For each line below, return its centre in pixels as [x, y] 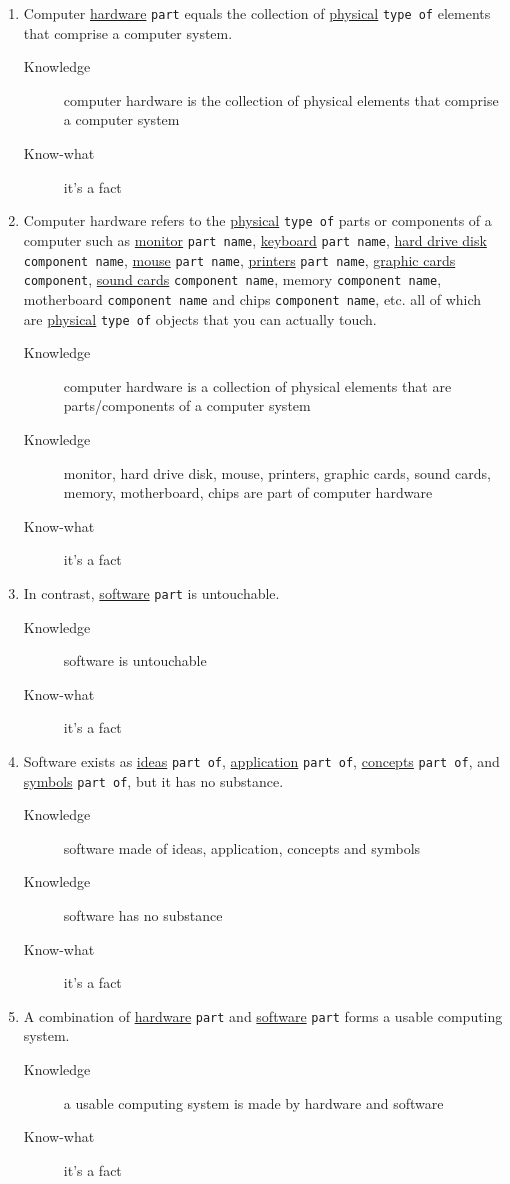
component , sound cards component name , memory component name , [232, 279]
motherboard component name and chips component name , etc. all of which [252, 298]
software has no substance [143, 915]
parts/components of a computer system [187, 405]
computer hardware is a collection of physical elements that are [257, 385]
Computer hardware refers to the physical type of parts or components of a [257, 220]
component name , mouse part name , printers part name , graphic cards [239, 259]
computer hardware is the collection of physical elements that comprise [281, 99]
